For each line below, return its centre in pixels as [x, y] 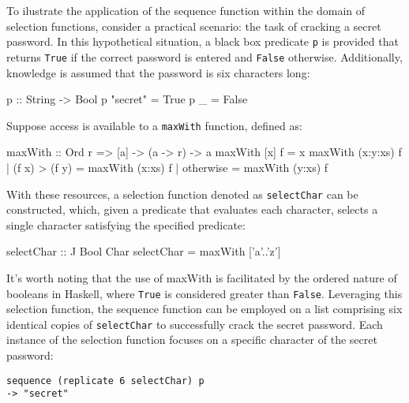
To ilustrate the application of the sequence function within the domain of [186, 10]
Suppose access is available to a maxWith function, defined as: [154, 125]
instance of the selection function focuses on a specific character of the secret [192, 340]
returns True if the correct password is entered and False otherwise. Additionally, [204, 56]
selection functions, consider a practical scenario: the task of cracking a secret [194, 26]
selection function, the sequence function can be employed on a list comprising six [204, 309]
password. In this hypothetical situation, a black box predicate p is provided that [203, 41]
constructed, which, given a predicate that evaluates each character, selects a [192, 209]
